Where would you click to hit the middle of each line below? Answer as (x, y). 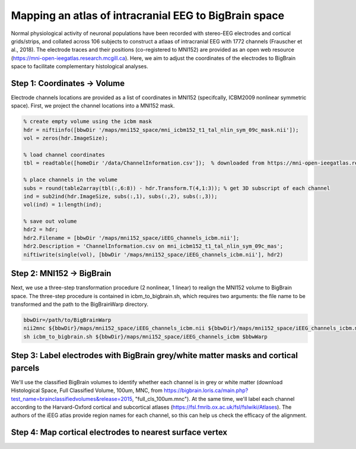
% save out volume (50, 222)
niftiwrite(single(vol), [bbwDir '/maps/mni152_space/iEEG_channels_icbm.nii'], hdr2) (153, 254)
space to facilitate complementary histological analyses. (80, 67)
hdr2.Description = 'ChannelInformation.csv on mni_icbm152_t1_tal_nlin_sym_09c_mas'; (153, 246)
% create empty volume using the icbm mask (88, 121)
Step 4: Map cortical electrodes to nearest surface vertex (119, 433)
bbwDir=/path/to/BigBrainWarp (67, 320)
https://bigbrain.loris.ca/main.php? (206, 390)
